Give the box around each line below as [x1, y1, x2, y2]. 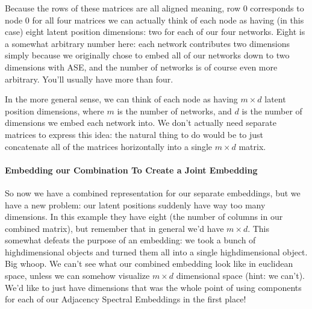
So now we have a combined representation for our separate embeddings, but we [5, 186, 301, 199]
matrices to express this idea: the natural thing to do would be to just [5, 128, 264, 140]
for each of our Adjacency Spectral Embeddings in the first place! [5, 293, 246, 305]
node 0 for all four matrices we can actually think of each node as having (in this [5, 13, 304, 26]
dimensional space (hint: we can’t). [176, 269, 305, 282]
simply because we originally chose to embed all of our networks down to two [5, 49, 290, 61]
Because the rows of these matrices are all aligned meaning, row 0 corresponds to [5, 2, 304, 14]
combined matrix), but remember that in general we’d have [5, 222, 224, 234]
